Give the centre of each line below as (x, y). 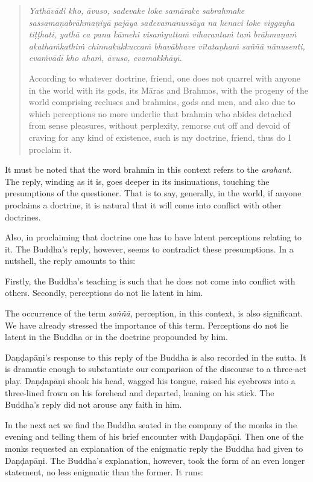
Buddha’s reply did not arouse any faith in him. (93, 404)
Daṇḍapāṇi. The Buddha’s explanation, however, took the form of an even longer (155, 460)
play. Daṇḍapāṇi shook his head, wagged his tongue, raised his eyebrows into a (150, 381)
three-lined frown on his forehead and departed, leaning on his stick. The (140, 392)
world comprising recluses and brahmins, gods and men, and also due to (162, 102)
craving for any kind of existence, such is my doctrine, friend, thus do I (160, 137)
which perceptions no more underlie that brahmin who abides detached (160, 113)
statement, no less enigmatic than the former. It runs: (104, 472)
